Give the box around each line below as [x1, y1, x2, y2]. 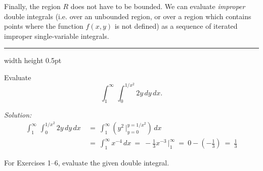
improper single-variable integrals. [4, 30, 109, 41]
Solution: [4, 109, 32, 120]
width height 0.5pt [4, 55, 62, 66]
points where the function [4, 21, 83, 31]
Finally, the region [4, 1, 61, 11]
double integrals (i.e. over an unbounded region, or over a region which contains [4, 11, 251, 21]
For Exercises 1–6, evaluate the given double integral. [4, 157, 169, 167]
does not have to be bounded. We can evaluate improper [70, 1, 245, 11]
